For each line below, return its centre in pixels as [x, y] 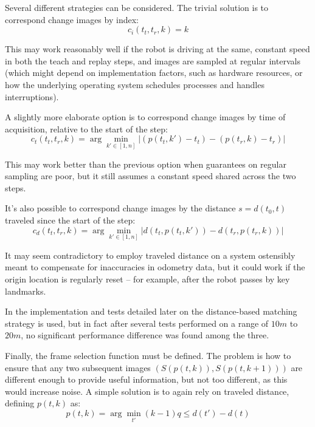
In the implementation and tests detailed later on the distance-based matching [151, 311]
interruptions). [32, 96]
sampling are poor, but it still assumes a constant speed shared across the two [151, 176]
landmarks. [26, 291]
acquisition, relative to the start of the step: [86, 128]
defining [20, 403]
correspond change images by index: [72, 19]
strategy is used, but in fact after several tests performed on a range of [137, 323]
